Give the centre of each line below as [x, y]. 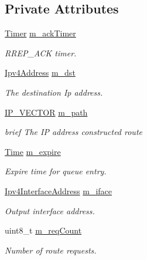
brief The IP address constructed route [73, 132]
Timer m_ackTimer [40, 33]
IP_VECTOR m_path [46, 112]
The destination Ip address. [54, 92]
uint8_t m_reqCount [43, 230]
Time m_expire [33, 151]
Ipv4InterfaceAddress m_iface [59, 190]
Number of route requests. [51, 250]
